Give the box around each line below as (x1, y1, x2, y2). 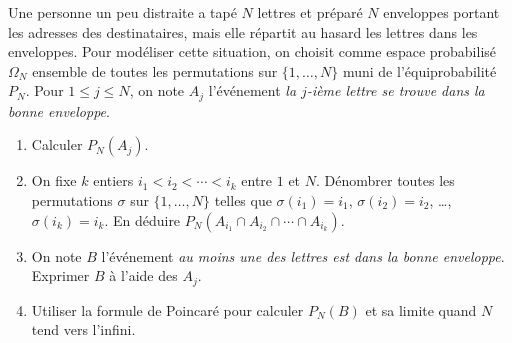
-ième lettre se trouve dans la (306, 80, 485, 101)
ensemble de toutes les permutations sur (32, 60, 278, 81)
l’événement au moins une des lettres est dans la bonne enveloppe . (101, 245, 505, 266)
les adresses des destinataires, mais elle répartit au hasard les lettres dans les (8, 21, 478, 42)
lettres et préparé (257, 2, 363, 22)
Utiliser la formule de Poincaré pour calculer (31, 299, 304, 320)
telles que (214, 190, 272, 211)
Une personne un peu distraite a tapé (8, 2, 237, 22)
